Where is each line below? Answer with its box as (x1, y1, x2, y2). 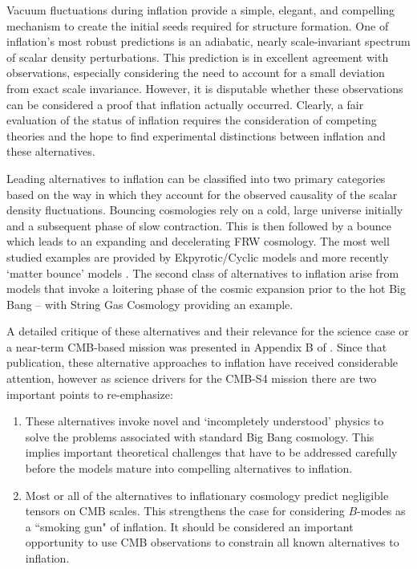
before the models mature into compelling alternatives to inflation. (25, 460, 353, 477)
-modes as (357, 502, 406, 519)
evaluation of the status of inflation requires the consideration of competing (6, 112, 377, 128)
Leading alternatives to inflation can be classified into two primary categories (6, 169, 386, 186)
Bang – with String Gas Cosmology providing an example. (6, 295, 294, 312)
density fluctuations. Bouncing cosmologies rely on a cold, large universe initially (6, 201, 403, 218)
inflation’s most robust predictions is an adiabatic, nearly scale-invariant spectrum (6, 33, 411, 50)
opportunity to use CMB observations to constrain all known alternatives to (25, 534, 399, 551)
